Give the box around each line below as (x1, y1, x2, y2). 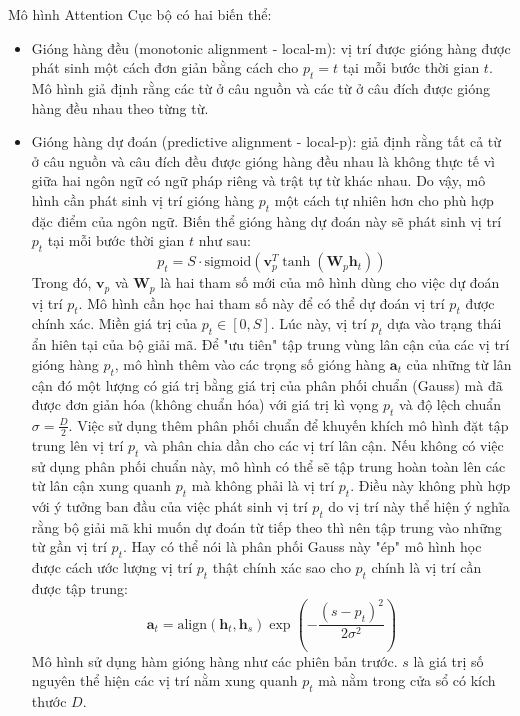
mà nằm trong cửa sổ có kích (318, 670, 496, 691)
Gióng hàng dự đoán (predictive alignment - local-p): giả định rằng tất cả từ (31, 131, 502, 152)
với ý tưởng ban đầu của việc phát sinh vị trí (31, 495, 308, 516)
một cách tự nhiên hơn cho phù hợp (274, 189, 494, 210)
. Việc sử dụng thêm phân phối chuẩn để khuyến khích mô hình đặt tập (68, 414, 509, 435)
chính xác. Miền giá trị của (31, 313, 198, 334)
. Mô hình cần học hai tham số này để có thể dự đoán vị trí (78, 292, 445, 313)
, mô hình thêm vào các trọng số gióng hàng (114, 353, 386, 374)
